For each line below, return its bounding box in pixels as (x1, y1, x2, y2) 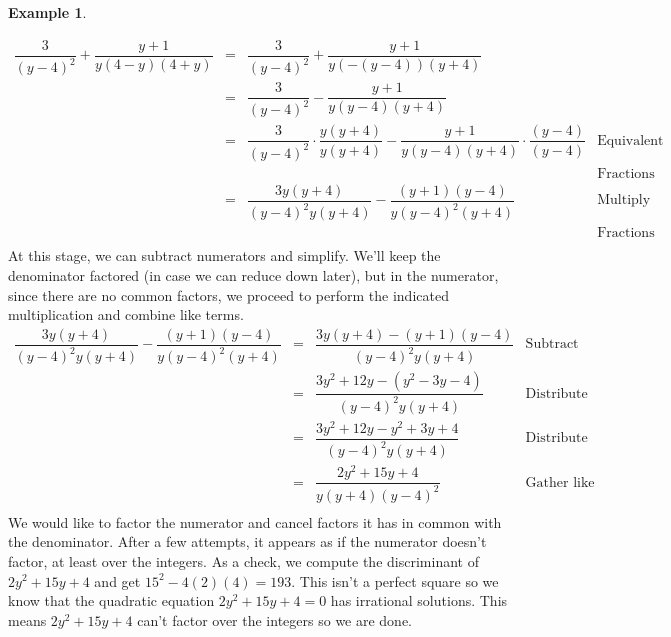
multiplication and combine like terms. (8, 304, 244, 325)
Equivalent (597, 133, 664, 148)
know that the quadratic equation (8, 590, 215, 611)
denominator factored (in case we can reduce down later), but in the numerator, (8, 265, 499, 286)
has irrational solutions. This (330, 590, 508, 611)
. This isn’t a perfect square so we (291, 570, 499, 591)
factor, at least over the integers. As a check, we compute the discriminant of (8, 550, 479, 571)
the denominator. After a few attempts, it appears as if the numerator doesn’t (8, 531, 487, 552)
